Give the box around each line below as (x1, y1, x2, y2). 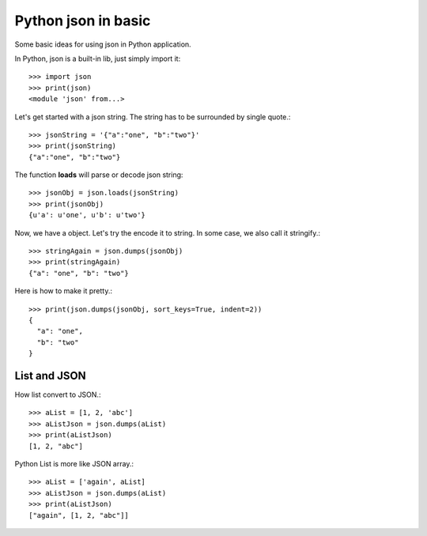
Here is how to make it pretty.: (14, 286, 113, 296)
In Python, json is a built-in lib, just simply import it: (14, 54, 181, 63)
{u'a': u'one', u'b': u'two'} (28, 210, 146, 220)
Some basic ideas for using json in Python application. (14, 40, 191, 49)
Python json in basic (14, 12, 151, 29)
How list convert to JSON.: (14, 390, 101, 399)
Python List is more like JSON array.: (14, 459, 134, 468)
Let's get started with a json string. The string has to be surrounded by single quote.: (14, 111, 291, 122)
